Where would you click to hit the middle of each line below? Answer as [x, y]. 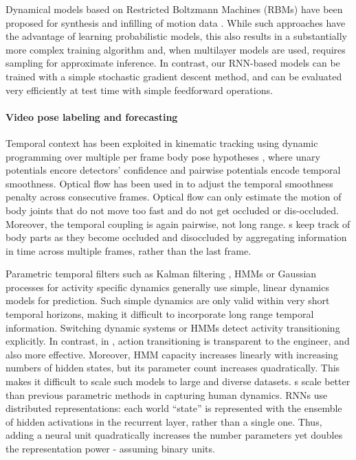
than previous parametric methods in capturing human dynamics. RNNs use [167, 394]
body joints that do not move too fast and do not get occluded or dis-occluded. [172, 210]
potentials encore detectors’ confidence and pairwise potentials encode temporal [173, 170]
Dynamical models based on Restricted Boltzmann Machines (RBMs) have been [174, 9]
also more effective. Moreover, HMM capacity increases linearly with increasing [172, 354]
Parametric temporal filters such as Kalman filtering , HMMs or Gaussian [161, 274]
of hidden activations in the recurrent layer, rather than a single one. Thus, [164, 421]
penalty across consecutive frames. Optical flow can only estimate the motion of [174, 197]
